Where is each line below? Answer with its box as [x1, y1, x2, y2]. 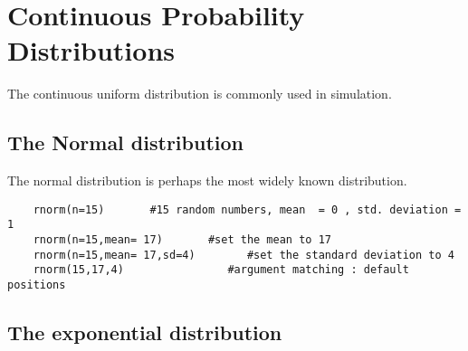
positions [7, 278, 66, 291]
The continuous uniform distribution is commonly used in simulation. [7, 84, 392, 103]
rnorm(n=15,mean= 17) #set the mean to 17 [33, 233, 331, 247]
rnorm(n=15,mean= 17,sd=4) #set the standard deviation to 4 [33, 248, 454, 261]
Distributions [7, 32, 175, 69]
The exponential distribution [7, 318, 282, 346]
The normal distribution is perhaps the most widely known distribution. [7, 171, 407, 190]
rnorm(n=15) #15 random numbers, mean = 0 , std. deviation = [33, 203, 462, 216]
